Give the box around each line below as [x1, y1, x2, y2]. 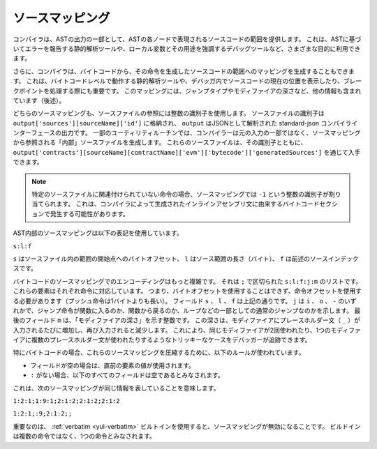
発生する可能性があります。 [50, 209, 129, 218]
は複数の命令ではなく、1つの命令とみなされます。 [13, 432, 156, 441]
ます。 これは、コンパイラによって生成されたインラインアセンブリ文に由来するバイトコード [56, 199, 320, 208]
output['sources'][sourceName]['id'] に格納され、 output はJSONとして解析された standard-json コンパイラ [13, 119, 352, 127]
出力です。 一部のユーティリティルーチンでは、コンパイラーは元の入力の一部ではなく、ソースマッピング [61, 129, 361, 137]
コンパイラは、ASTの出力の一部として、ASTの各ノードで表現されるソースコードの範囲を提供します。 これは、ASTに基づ [13, 35, 362, 43]
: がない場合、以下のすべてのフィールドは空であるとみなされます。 [30, 371, 225, 379]
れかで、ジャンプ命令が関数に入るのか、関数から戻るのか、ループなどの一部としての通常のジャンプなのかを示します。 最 [13, 306, 361, 314]
